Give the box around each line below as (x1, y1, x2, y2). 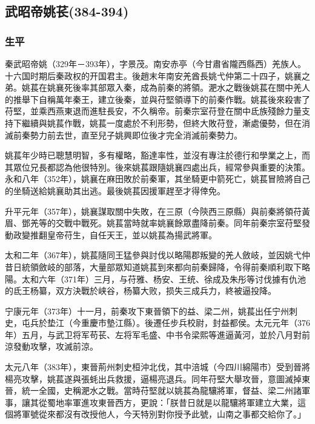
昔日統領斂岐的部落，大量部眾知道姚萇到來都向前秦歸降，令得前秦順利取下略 (5, 260, 310, 273)
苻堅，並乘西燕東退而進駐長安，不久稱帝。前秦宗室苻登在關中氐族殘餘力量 (5, 105, 302, 117)
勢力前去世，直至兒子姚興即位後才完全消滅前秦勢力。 (30, 128, 242, 141)
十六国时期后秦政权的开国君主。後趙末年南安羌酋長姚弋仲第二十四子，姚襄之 (5, 69, 310, 82)
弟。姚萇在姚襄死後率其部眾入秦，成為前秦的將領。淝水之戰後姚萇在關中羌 (5, 81, 302, 94)
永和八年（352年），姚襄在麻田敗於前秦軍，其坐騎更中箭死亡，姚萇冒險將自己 (5, 172, 310, 185)
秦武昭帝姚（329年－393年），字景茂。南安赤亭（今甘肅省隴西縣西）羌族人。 (5, 57, 306, 70)
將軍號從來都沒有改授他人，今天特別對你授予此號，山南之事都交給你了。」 (13, 408, 306, 420)
